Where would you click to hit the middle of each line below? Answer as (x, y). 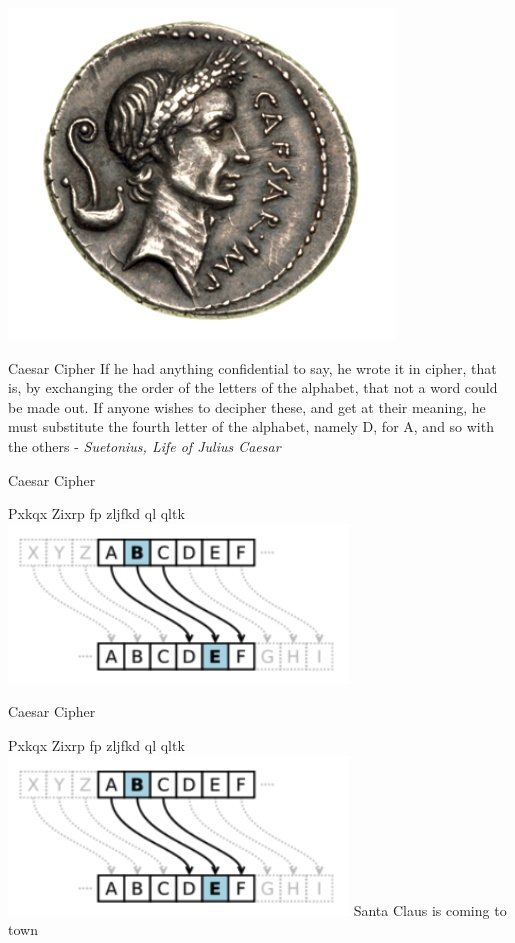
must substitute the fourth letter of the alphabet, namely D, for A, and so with (251, 426)
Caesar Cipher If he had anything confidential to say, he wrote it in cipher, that (252, 367)
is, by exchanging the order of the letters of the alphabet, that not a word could (253, 387)
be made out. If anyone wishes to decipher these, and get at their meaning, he (247, 406)
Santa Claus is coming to (430, 909)
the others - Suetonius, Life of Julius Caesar (144, 445)
